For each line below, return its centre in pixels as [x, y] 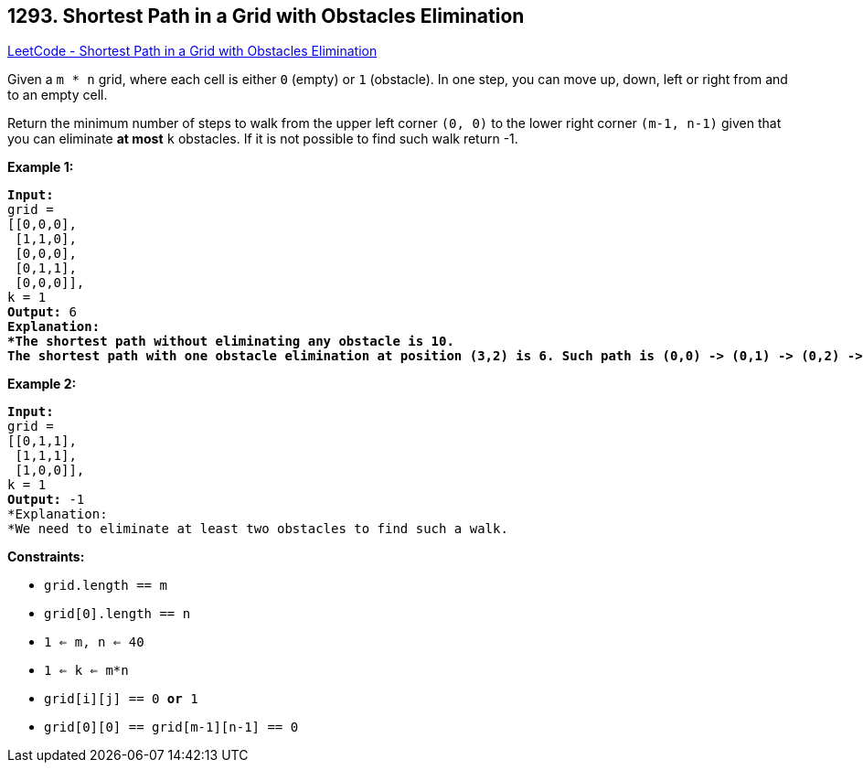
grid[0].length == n [117, 614]
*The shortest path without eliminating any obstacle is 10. [231, 342]
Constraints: [46, 557]
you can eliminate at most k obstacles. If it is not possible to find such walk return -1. [263, 139]
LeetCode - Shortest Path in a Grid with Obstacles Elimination [192, 51]
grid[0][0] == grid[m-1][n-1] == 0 [171, 727]
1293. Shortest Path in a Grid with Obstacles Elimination [266, 16]
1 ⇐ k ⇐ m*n [86, 671]
